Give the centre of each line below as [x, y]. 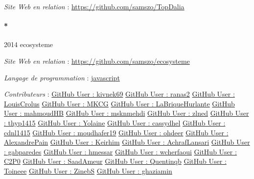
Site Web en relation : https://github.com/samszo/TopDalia [94, 6]
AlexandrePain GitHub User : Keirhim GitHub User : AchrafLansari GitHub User [127, 142]
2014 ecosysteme [29, 44]
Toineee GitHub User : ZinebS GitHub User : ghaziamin [88, 170]
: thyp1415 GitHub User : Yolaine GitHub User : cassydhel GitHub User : [115, 122]
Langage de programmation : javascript [62, 77]
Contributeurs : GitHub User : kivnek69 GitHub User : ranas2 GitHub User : [119, 94]
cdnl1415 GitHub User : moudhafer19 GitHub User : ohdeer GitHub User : [116, 132]
